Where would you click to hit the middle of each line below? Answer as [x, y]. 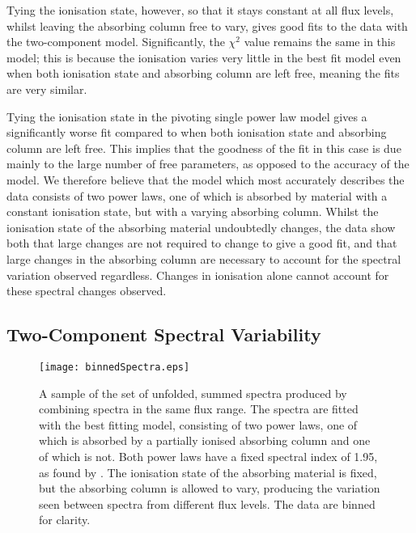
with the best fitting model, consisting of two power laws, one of [198, 424]
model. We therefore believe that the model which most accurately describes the [206, 179]
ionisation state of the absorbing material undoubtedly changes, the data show [201, 227]
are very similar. [47, 89]
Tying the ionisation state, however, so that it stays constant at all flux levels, [200, 10]
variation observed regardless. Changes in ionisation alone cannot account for [198, 275]
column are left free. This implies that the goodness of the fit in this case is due [204, 148]
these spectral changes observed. [87, 291]
